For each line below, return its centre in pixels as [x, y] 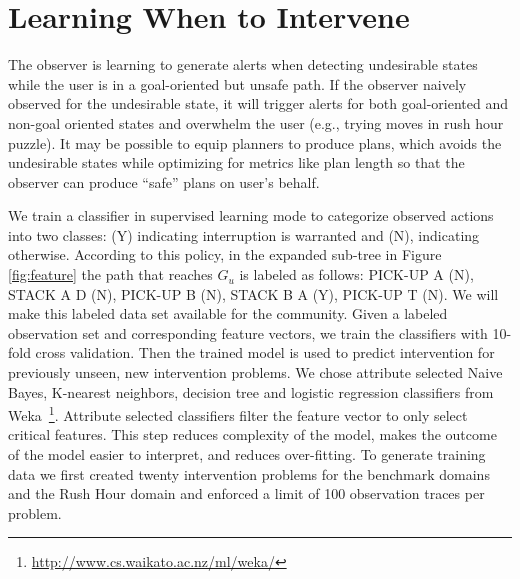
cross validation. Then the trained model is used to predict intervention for [265, 352]
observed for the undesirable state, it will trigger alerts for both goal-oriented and [258, 103]
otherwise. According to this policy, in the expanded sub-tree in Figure [225, 254]
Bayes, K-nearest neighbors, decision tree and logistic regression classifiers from [251, 391]
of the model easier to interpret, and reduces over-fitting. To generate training [247, 454]
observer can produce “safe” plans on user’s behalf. [164, 181]
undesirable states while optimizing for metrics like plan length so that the [236, 162]
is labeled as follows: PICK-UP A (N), [356, 274]
